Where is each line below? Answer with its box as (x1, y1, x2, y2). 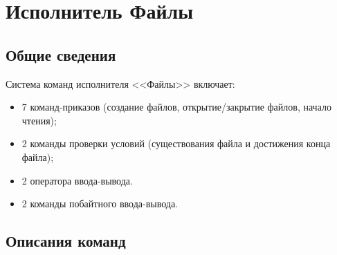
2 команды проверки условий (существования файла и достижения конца (21, 136, 331, 151)
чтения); (21, 113, 57, 127)
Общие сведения (6, 44, 116, 65)
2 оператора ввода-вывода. (21, 173, 133, 187)
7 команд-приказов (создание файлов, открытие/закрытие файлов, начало (21, 100, 331, 114)
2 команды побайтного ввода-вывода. (21, 196, 179, 211)
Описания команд (6, 230, 126, 252)
